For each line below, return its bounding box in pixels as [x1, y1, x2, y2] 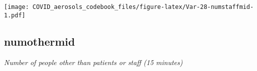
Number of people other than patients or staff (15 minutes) [4, 57, 183, 67]
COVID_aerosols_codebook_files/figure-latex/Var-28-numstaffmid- [32, 3, 254, 10]
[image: [4, 3, 29, 10]
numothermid [4, 33, 75, 49]
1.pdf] [4, 11, 25, 19]
